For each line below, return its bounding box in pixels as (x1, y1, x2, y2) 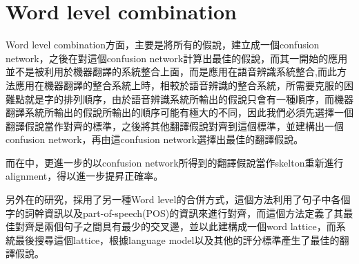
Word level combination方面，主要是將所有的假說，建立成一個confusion (6, 37, 320, 52)
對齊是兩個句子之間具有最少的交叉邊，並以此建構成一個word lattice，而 (14, 219, 336, 234)
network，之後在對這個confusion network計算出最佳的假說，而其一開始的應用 (6, 50, 348, 65)
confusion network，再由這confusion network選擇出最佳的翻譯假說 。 (6, 132, 304, 147)
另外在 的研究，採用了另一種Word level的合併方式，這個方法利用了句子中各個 (6, 192, 351, 207)
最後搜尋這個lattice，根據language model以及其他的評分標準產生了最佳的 (14, 232, 340, 247)
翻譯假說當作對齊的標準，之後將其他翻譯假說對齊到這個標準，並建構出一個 (6, 118, 344, 133)
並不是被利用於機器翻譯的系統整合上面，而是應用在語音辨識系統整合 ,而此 (6, 64, 337, 79)
